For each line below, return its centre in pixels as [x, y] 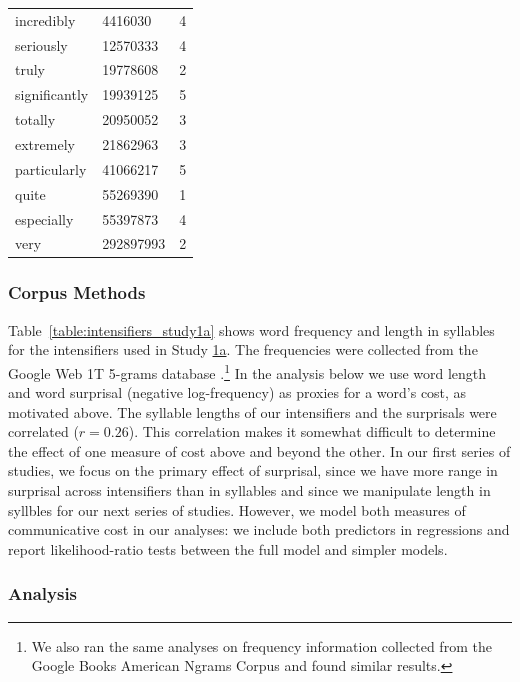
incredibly [45, 19]
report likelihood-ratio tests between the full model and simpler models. [228, 548]
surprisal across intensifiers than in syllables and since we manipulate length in [249, 490]
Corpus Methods [77, 292]
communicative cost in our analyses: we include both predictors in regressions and [259, 529]
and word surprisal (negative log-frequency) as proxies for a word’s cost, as [237, 392]
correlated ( [43, 431]
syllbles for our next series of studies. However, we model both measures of [237, 509]
